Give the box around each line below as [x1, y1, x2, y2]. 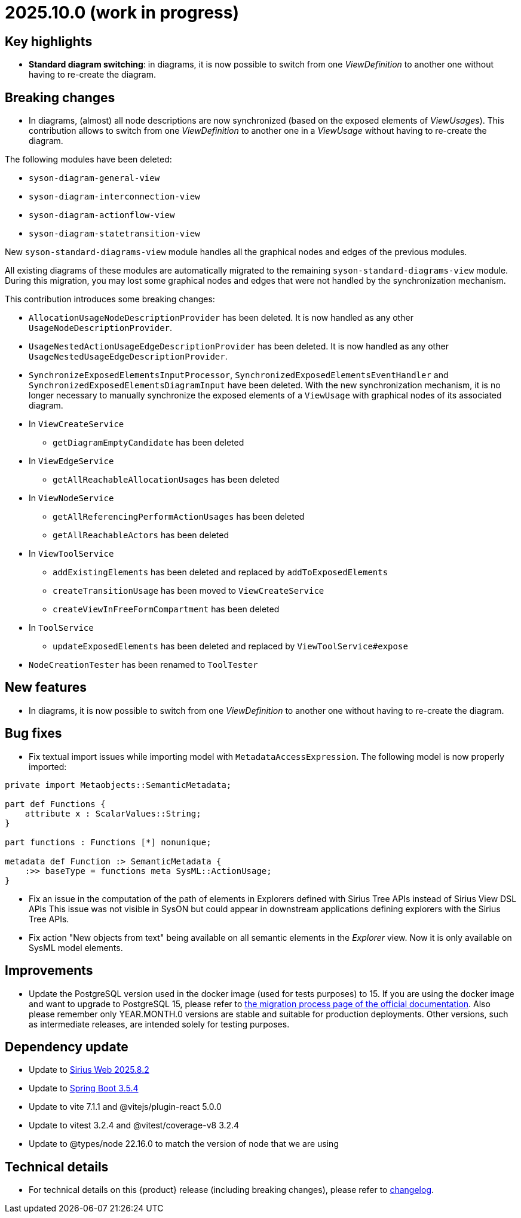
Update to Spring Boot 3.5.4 [29, 1083, 139, 1094]
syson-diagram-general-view [29, 173, 160, 183]
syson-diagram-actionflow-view [29, 210, 175, 220]
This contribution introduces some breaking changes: [5, 294, 215, 305]
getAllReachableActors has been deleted [53, 530, 229, 541]
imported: [29, 761, 67, 772]
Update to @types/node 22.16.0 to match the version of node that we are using [29, 1139, 339, 1149]
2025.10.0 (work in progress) [5, 2, 239, 23]
